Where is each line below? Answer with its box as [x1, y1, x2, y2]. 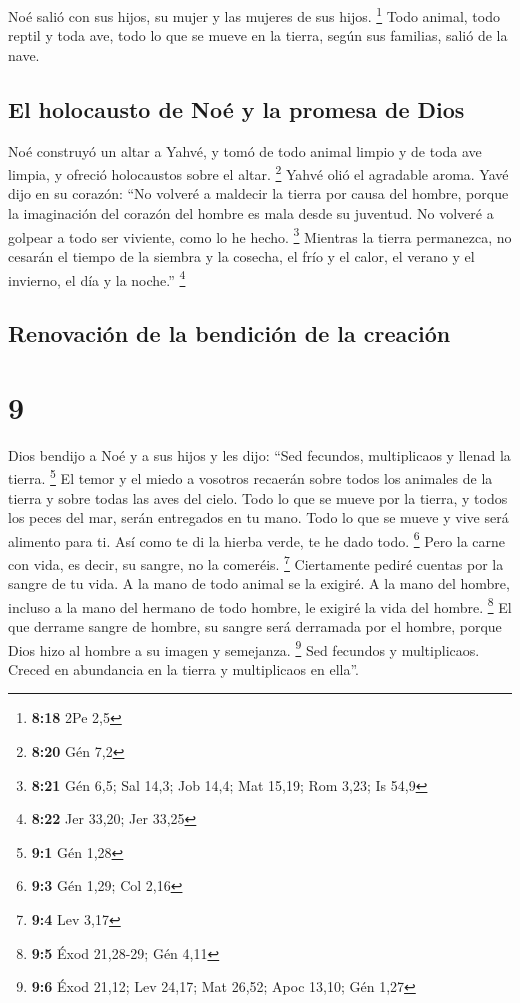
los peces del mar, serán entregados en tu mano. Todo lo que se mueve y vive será [8, 507, 509, 528]
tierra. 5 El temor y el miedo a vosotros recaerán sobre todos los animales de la [8, 465, 493, 488]
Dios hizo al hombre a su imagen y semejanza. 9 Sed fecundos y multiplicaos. [8, 636, 480, 660]
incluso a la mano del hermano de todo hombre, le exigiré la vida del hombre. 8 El [8, 593, 512, 617]
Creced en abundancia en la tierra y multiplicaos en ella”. [8, 658, 359, 679]
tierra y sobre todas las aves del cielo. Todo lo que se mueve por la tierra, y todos [8, 487, 508, 508]
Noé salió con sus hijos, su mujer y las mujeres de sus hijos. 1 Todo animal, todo [8, 3, 500, 26]
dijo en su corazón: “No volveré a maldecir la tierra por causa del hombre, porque [8, 183, 509, 204]
